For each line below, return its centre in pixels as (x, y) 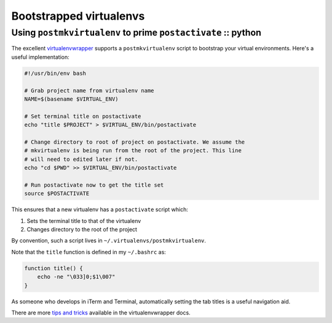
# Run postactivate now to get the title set (94, 185)
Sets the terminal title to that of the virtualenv (84, 220)
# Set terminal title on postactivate (83, 116)
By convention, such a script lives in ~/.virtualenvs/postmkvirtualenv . (109, 241)
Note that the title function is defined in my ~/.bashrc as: (89, 252)
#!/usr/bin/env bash (55, 73)
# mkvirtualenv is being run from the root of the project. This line (133, 151)
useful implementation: (41, 57)
